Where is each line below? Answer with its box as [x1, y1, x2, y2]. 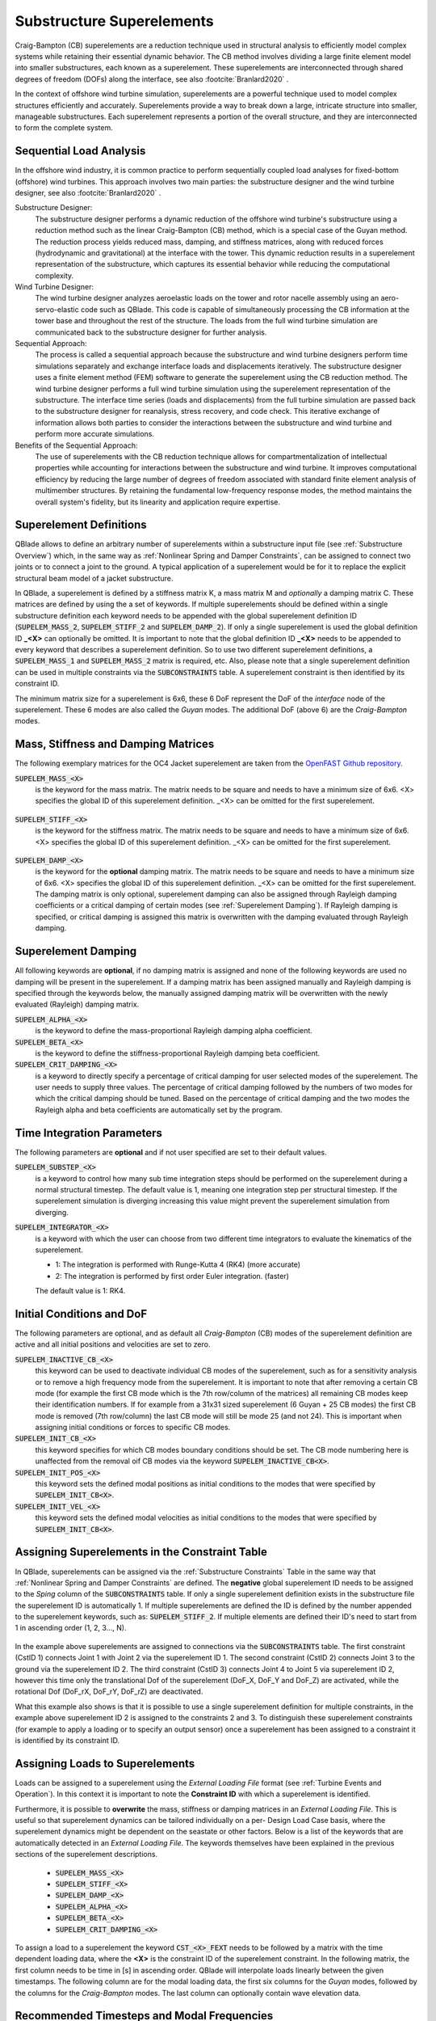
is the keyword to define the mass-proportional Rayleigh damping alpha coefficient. [35, 1026, 312, 1036]
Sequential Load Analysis [15, 144, 146, 158]
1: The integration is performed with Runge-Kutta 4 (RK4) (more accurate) [55, 1259, 301, 1269]
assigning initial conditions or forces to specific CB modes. [35, 1423, 231, 1432]
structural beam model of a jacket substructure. [15, 573, 174, 583]
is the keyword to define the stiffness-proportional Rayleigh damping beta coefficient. [35, 1048, 321, 1058]
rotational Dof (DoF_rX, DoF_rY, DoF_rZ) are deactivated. [15, 1686, 203, 1697]
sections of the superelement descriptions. [15, 1850, 157, 1859]
